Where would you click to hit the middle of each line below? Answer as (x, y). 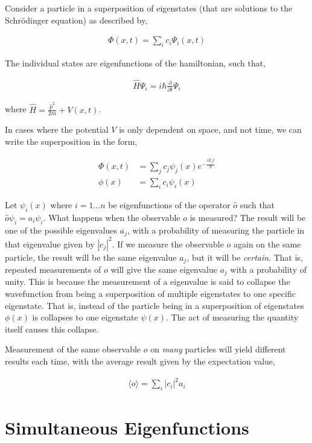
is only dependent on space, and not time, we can (210, 129)
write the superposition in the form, (71, 142)
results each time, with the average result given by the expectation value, (140, 361)
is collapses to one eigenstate (85, 317)
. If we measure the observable (168, 244)
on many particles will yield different (218, 349)
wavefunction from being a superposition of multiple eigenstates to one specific (150, 294)
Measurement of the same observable (73, 349)
